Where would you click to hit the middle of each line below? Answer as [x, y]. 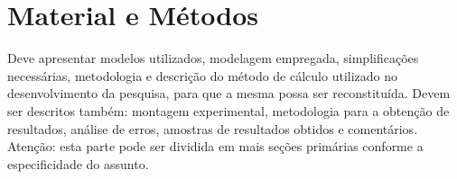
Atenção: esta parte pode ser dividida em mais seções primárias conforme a [215, 146]
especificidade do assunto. [78, 163]
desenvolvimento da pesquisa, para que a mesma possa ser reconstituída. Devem [229, 93]
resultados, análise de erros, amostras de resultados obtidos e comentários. [213, 128]
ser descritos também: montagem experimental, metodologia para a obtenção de [228, 110]
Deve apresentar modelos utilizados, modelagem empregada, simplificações [213, 58]
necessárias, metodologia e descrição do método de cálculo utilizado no [203, 75]
